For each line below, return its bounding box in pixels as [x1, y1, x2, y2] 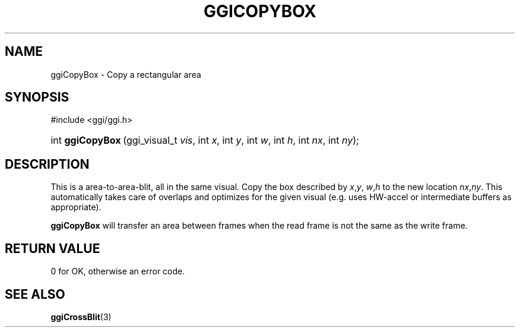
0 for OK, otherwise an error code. [50, 266, 185, 277]
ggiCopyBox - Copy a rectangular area [50, 69, 201, 80]
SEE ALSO [5, 286, 65, 302]
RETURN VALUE [5, 241, 100, 256]
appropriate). [50, 202, 102, 213]
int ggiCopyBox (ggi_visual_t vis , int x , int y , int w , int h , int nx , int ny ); [50, 134, 359, 147]
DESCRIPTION [5, 156, 90, 172]
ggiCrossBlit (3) [50, 311, 112, 322]
